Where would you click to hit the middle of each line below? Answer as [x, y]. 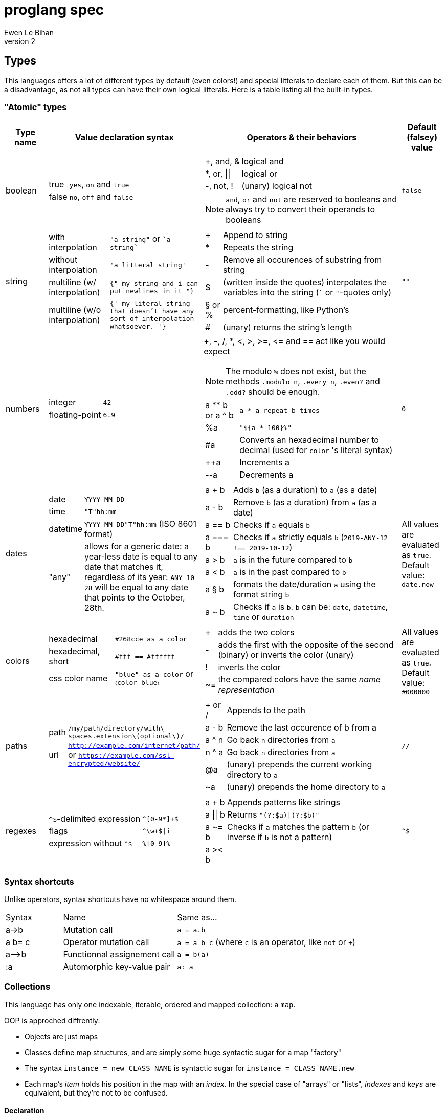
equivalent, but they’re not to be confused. [96, 1092]
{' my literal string [150, 304]
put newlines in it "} [152, 291]
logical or [260, 174]
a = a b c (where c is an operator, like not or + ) [266, 942]
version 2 [20, 41]
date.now [418, 584]
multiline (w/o [75, 310]
